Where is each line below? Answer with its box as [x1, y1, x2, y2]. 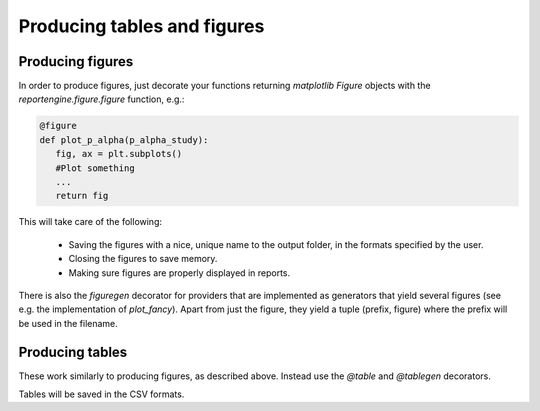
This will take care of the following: [18, 216, 163, 228]
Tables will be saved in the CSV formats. [18, 388, 185, 400]
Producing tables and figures [18, 15, 265, 37]
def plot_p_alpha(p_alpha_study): [39, 134, 209, 145]
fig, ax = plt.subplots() [55, 148, 183, 160]
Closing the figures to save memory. [68, 253, 218, 265]
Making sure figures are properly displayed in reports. [68, 266, 290, 279]
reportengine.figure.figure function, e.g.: [18, 93, 185, 105]
